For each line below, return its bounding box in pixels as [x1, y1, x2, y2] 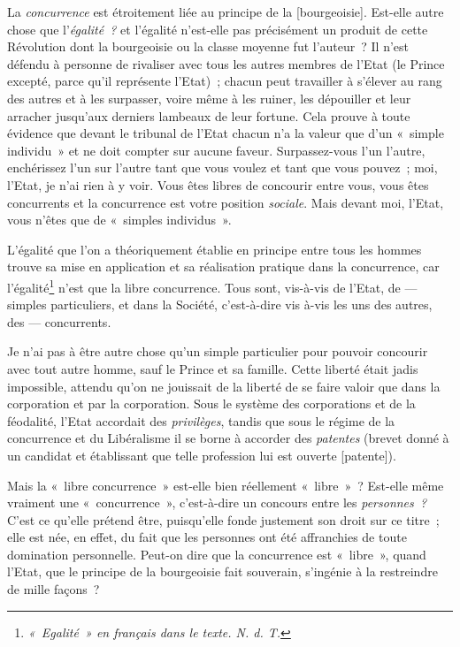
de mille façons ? [7, 580, 100, 598]
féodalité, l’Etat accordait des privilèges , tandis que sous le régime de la [7, 411, 395, 430]
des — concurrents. [7, 312, 111, 331]
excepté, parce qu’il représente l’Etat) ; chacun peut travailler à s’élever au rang [7, 72, 442, 90]
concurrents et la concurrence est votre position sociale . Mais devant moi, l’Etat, [7, 193, 444, 211]
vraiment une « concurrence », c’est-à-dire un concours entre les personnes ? [7, 493, 427, 512]
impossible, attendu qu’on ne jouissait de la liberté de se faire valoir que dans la [7, 377, 441, 395]
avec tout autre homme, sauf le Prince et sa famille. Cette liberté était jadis [7, 359, 418, 377]
